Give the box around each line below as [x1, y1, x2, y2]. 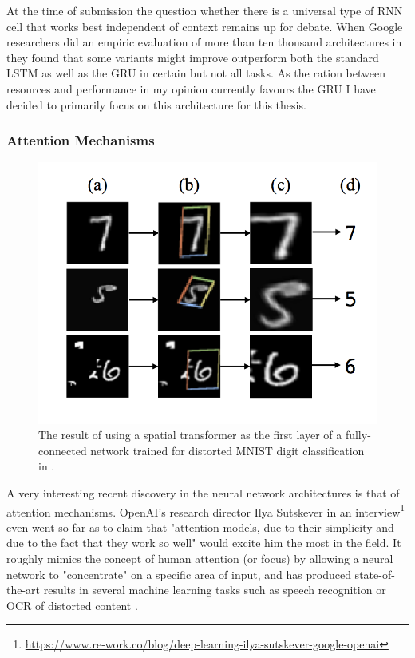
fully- [345, 426, 371, 443]
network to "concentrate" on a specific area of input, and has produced [6, 565, 351, 582]
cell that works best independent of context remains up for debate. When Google [6, 18, 403, 34]
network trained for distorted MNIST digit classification [90, 442, 365, 458]
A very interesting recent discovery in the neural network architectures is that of [6, 485, 400, 501]
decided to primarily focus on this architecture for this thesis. [6, 96, 306, 113]
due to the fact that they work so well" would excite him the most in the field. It [6, 534, 401, 551]
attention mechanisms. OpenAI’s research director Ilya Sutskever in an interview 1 [6, 501, 405, 520]
